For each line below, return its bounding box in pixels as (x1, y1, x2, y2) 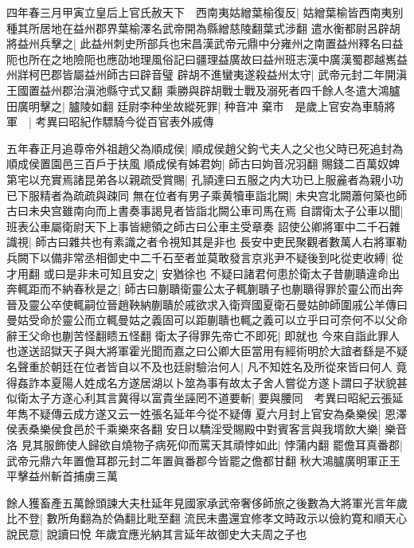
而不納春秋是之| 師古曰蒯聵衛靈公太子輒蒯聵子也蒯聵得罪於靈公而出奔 (39, 280, 404, 297)
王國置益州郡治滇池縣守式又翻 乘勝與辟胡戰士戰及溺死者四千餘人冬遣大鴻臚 (6, 81, 400, 98)
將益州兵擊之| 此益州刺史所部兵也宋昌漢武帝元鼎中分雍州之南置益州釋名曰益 (6, 35, 404, 52)
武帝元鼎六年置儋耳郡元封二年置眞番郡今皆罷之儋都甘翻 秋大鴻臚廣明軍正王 (6, 452, 400, 468)
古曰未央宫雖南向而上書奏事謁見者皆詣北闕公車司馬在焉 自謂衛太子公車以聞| (6, 202, 404, 219)
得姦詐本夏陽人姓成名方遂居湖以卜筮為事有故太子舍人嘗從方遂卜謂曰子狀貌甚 (6, 374, 408, 390)
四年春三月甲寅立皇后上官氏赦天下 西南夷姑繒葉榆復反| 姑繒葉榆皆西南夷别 (6, 4, 404, 20)
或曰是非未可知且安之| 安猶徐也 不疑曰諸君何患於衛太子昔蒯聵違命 (43, 264, 389, 281)
